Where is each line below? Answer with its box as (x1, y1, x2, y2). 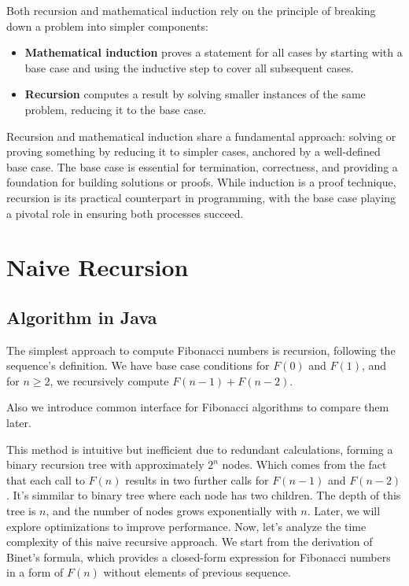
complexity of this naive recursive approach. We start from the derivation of (6, 533, 373, 550)
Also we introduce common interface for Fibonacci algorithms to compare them (6, 399, 389, 415)
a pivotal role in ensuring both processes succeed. (6, 205, 244, 221)
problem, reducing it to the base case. (24, 101, 207, 117)
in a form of (6, 564, 64, 580)
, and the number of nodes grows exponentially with (46, 503, 297, 519)
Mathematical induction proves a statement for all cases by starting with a (24, 44, 403, 61)
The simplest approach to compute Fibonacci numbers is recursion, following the (6, 341, 396, 358)
